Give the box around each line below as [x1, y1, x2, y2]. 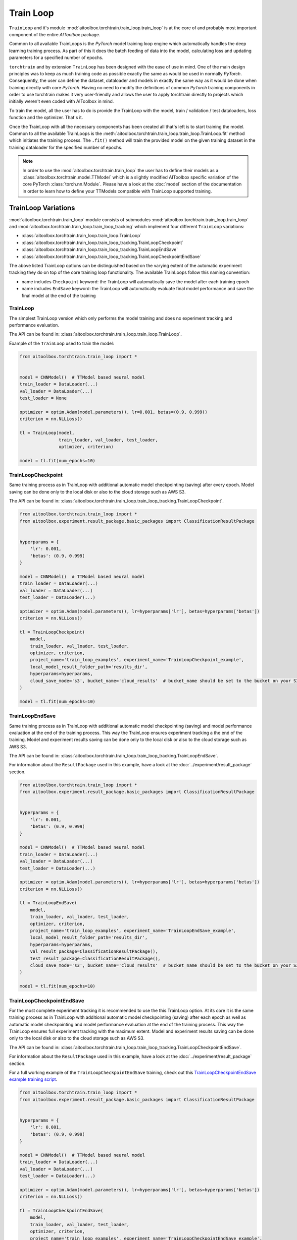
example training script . [9, 1076, 57, 1082]
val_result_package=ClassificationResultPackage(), [30, 949, 158, 954]
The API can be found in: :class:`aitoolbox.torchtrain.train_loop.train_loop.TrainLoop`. [9, 331, 182, 337]
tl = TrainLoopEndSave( [19, 900, 78, 906]
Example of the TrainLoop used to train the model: [9, 340, 114, 346]
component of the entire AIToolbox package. [9, 31, 100, 37]
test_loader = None [19, 395, 67, 401]
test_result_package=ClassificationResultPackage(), [30, 955, 161, 961]
